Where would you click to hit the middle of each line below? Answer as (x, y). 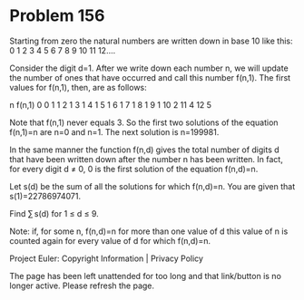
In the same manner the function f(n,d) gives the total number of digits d (144, 150)
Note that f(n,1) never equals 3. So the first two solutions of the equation (144, 122)
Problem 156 (57, 16)
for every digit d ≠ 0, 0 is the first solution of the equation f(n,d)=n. (134, 169)
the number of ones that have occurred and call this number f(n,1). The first (150, 77)
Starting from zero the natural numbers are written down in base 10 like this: (151, 41)
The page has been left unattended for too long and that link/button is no (145, 276)
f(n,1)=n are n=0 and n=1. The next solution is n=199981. (114, 131)
